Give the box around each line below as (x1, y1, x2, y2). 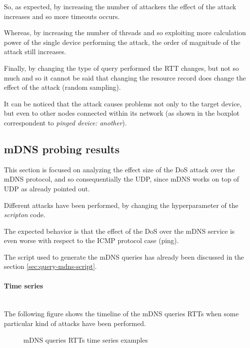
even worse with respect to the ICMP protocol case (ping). (4, 235, 179, 246)
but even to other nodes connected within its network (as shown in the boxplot (4, 108, 240, 118)
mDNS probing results (4, 141, 120, 156)
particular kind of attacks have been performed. (4, 318, 146, 328)
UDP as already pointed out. (4, 183, 90, 193)
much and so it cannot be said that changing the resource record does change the (4, 72, 246, 82)
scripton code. (4, 209, 46, 220)
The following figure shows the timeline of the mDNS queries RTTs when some (4, 308, 239, 319)
